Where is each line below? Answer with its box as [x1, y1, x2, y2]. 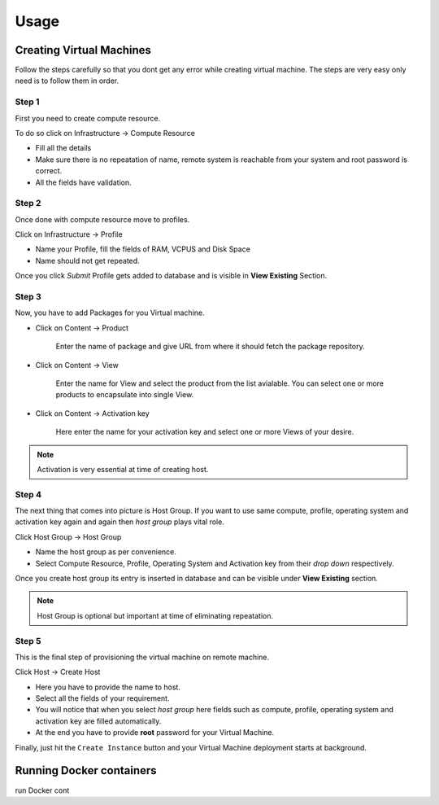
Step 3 [15, 291, 42, 303]
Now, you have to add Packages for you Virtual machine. [15, 308, 205, 317]
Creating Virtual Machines [15, 43, 152, 57]
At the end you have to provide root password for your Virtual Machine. [35, 728, 275, 737]
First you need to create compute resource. [15, 113, 161, 123]
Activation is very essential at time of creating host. [37, 464, 209, 474]
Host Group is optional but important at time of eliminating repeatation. [37, 610, 274, 620]
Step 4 [15, 488, 42, 500]
